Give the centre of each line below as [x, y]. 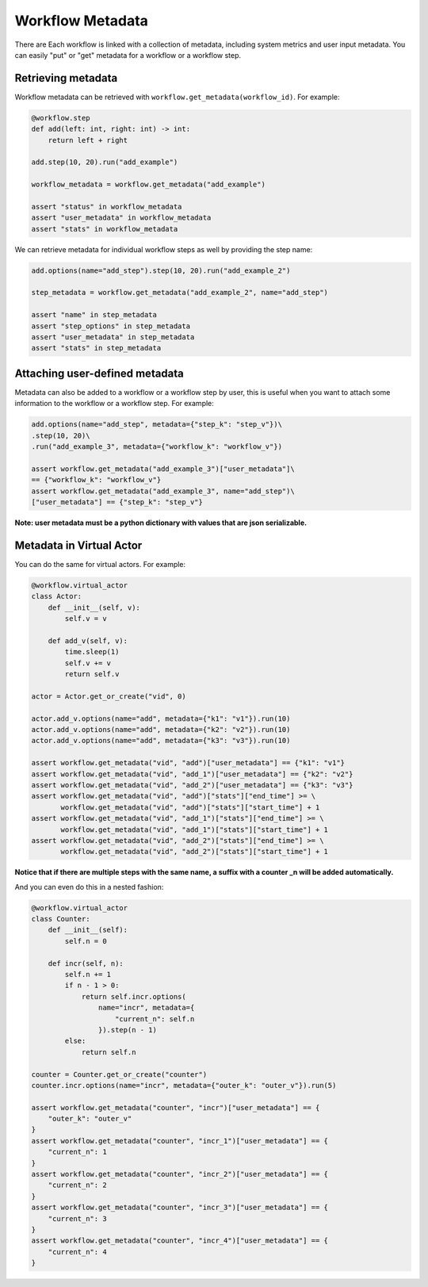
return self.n [109, 1052]
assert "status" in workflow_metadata [107, 207]
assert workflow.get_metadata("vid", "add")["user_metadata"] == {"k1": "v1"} [188, 763]
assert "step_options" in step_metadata [111, 326]
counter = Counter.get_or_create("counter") [119, 1074]
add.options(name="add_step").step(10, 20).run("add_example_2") [161, 270]
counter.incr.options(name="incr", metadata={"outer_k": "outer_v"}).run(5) [184, 1085]
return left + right [88, 140]
